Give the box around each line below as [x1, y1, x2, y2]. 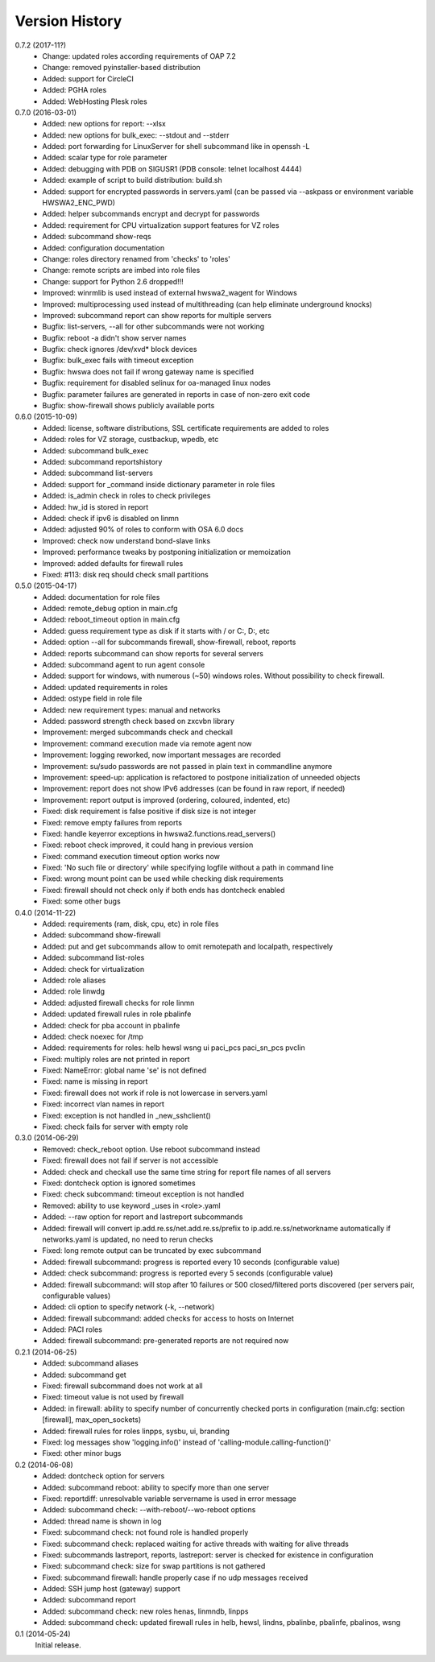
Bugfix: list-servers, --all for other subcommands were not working [42, 322, 265, 332]
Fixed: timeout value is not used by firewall [42, 1392, 184, 1402]
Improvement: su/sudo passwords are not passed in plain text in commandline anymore [42, 761, 333, 771]
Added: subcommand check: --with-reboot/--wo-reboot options [42, 1505, 256, 1515]
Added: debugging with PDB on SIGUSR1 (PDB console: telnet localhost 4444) [42, 163, 302, 173]
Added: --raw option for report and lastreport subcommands [42, 1212, 243, 1222]
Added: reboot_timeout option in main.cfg [42, 614, 180, 624]
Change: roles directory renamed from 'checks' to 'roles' [42, 254, 231, 263]
